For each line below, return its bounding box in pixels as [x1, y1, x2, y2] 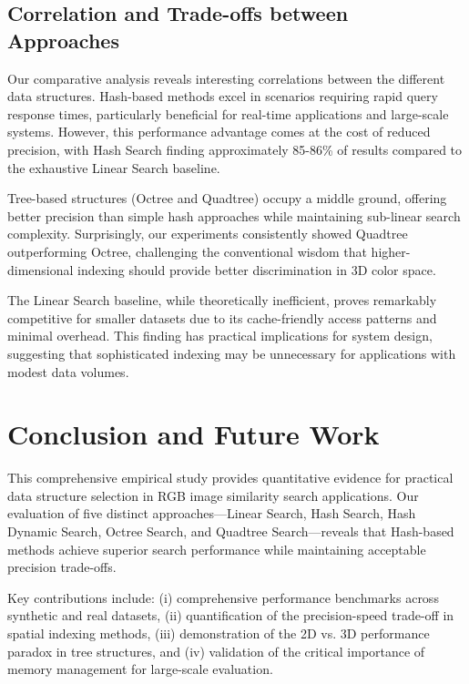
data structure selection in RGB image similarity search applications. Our [7, 485, 419, 505]
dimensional [7, 260, 74, 279]
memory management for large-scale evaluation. [7, 659, 273, 679]
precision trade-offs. [7, 557, 117, 577]
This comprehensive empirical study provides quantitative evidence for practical [7, 468, 454, 487]
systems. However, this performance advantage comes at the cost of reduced [7, 122, 431, 141]
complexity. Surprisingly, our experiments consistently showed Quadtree [7, 224, 408, 243]
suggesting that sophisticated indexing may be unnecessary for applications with [7, 343, 456, 362]
